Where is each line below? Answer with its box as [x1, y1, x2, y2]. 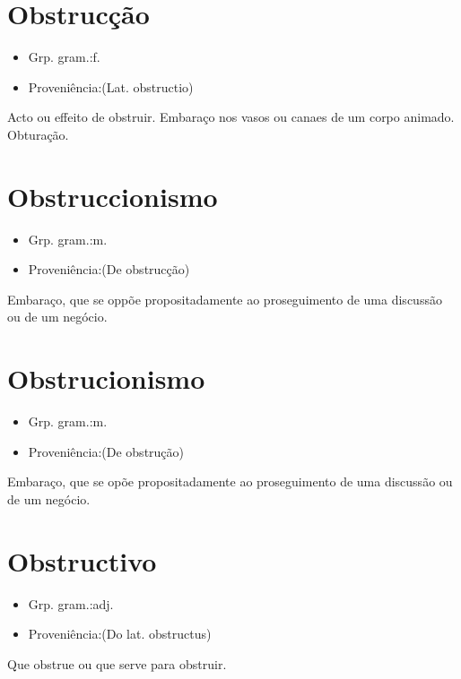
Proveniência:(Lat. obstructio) [28, 77, 194, 96]
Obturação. [7, 125, 69, 143]
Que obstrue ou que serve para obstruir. [7, 654, 227, 673]
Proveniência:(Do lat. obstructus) [28, 624, 212, 643]
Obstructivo [7, 542, 157, 579]
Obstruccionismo [7, 177, 218, 214]
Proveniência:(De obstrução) [28, 442, 185, 460]
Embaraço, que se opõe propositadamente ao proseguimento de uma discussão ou [7, 472, 453, 491]
